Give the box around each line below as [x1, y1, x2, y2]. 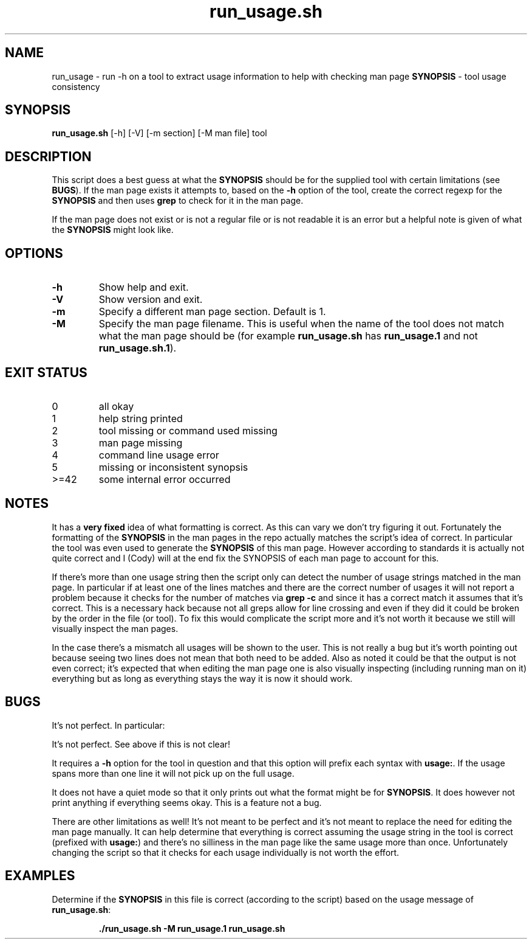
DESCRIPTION [5, 148, 92, 164]
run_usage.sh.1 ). [98, 342, 177, 355]
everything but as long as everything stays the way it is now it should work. [52, 673, 353, 684]
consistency [52, 81, 100, 92]
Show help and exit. [98, 281, 189, 294]
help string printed [98, 412, 183, 425]
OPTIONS [5, 245, 63, 261]
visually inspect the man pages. [52, 623, 179, 634]
